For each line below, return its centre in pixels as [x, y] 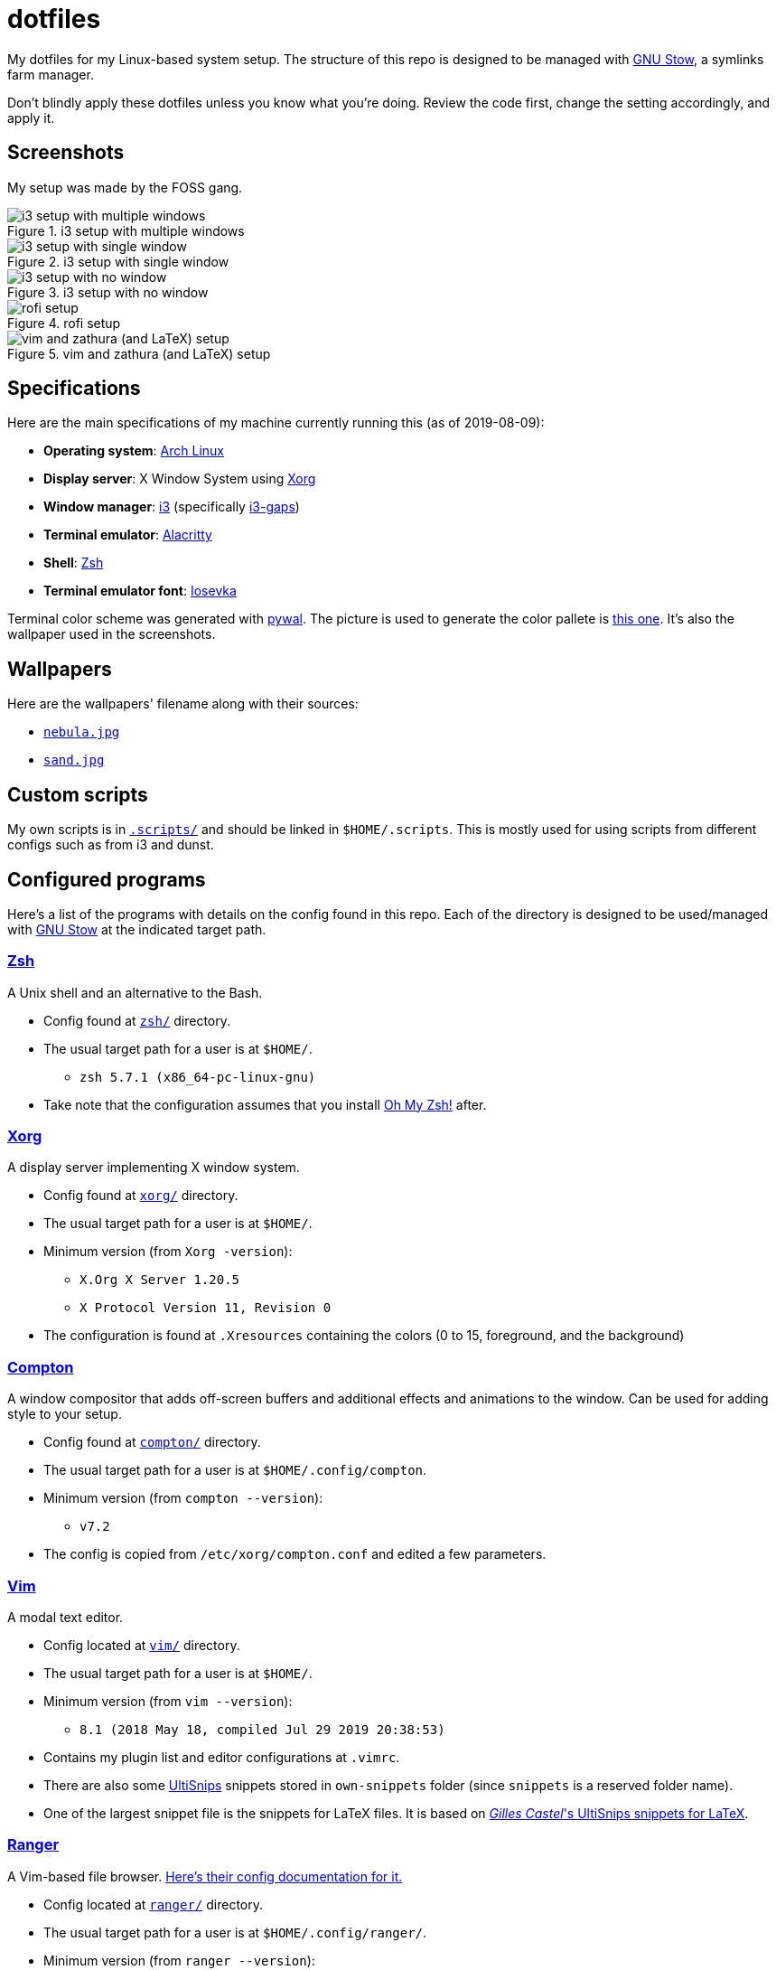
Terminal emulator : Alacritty [128, 535]
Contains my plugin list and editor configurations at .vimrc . [222, 1757]
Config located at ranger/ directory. [153, 1904]
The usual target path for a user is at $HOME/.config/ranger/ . [235, 1932]
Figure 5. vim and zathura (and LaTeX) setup [139, 353]
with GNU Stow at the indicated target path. [137, 929]
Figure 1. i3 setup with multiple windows [126, 230]
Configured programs [107, 879]
